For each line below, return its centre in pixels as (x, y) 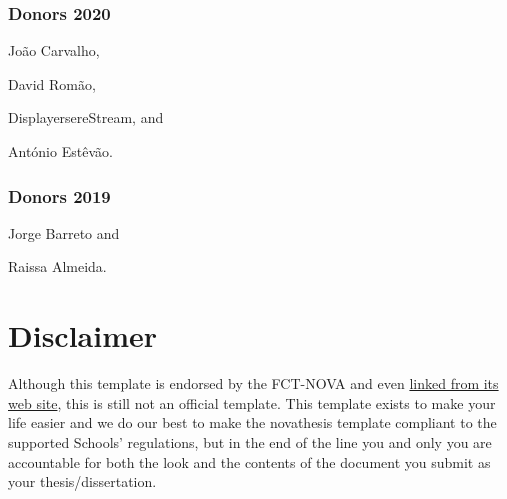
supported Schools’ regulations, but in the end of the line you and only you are (250, 441)
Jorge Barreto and (64, 232)
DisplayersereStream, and (86, 117)
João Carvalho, (54, 50)
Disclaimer (83, 335)
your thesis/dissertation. (82, 481)
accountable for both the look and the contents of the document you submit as (249, 461)
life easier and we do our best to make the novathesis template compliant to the (252, 422)
